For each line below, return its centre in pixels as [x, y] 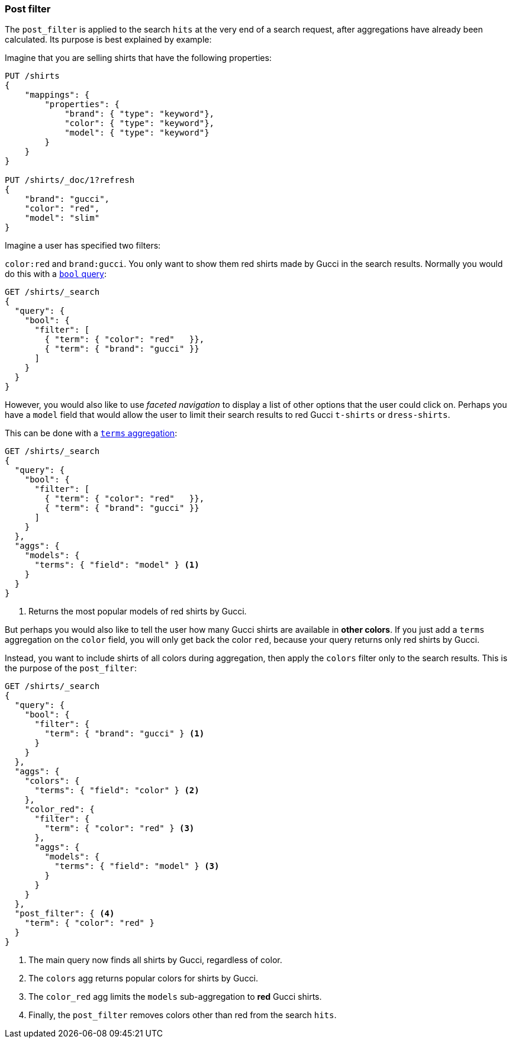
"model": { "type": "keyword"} [137, 133]
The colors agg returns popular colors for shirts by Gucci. [144, 978]
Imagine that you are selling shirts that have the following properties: [138, 58]
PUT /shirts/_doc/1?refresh [70, 180]
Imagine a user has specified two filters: [83, 246]
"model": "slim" [62, 218]
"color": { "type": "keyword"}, [140, 123]
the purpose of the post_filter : [71, 668]
